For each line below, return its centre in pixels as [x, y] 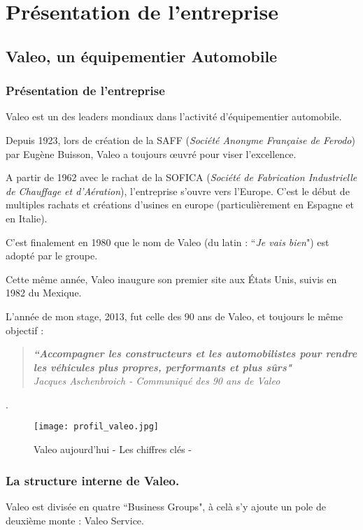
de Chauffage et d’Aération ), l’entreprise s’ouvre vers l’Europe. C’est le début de [178, 191]
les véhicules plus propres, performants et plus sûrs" [162, 367]
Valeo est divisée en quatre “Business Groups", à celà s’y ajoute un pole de [166, 506]
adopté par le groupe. [52, 256]
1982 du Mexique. [44, 293]
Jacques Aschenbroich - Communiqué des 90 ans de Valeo [157, 381]
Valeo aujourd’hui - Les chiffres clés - [113, 449]
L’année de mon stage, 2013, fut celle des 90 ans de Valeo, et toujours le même [174, 316]
